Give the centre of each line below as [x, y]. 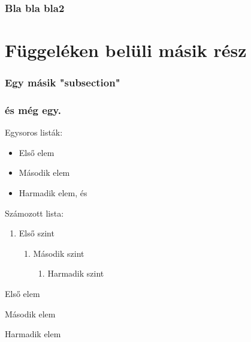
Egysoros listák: [34, 132]
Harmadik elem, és [53, 193]
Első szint [37, 233]
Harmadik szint [76, 273]
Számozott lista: [34, 213]
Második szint [59, 253]
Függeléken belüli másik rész [126, 50]
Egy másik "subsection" [63, 82]
